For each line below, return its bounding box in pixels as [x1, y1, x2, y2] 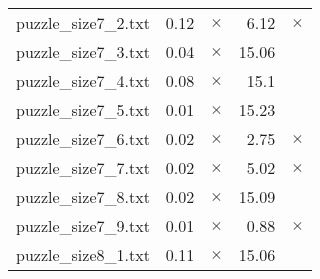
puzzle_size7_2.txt [16, 11, 150, 34]
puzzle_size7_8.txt [16, 185, 150, 208]
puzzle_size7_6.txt [16, 127, 150, 150]
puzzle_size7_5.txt [16, 98, 150, 121]
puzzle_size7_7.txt [16, 156, 150, 179]
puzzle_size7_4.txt [16, 69, 150, 92]
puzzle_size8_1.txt [16, 243, 150, 266]
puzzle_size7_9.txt [16, 214, 150, 237]
